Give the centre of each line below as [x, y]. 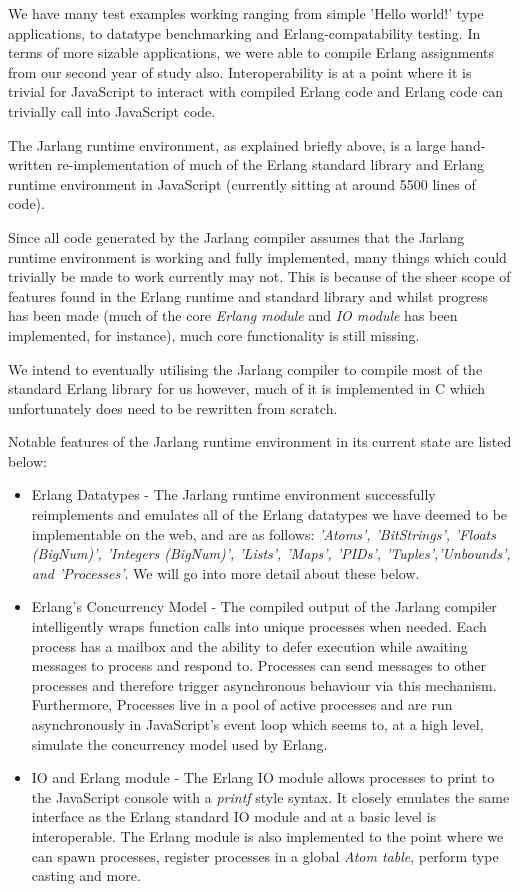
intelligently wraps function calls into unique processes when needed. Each [259, 626]
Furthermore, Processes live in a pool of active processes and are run [242, 704]
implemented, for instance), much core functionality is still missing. [214, 334]
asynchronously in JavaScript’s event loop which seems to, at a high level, [257, 724]
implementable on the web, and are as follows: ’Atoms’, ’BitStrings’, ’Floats [263, 533]
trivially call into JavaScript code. [112, 110]
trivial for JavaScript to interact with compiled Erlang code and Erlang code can [256, 91]
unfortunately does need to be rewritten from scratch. [173, 407]
